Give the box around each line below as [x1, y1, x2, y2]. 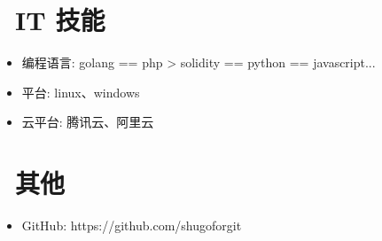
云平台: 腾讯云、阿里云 [21, 113, 154, 131]
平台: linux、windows [21, 82, 140, 101]
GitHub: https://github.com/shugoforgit [21, 216, 242, 235]
